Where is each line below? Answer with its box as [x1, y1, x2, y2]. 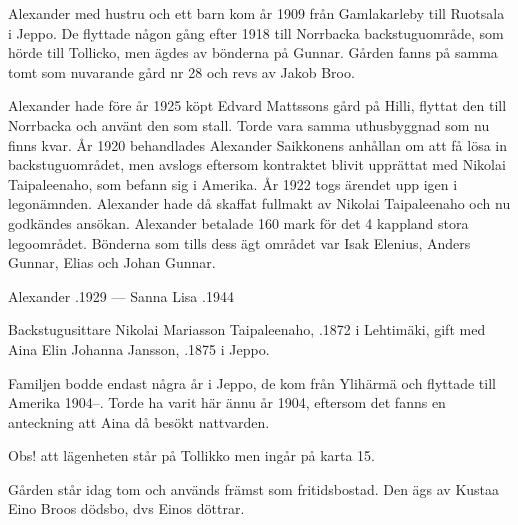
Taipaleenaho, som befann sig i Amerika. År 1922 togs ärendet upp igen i [8, 173, 458, 194]
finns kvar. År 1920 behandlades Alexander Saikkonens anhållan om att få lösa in [8, 134, 508, 155]
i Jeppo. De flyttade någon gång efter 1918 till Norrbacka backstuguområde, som [8, 22, 504, 43]
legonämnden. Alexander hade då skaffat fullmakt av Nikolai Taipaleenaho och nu [8, 193, 511, 214]
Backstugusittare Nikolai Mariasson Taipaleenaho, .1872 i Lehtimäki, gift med [8, 319, 486, 340]
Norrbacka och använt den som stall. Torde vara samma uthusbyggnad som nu [8, 114, 490, 135]
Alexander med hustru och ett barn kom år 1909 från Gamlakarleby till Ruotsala [8, 3, 505, 23]
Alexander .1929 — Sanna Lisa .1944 [8, 285, 234, 306]
